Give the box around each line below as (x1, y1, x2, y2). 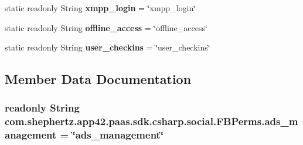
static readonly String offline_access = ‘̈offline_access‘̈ (5, 21, 207, 33)
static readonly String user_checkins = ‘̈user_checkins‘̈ (5, 41, 210, 53)
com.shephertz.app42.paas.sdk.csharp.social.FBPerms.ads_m (5, 114, 298, 129)
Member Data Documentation (5, 70, 192, 88)
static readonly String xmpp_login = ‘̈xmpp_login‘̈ (5, 2, 196, 14)
